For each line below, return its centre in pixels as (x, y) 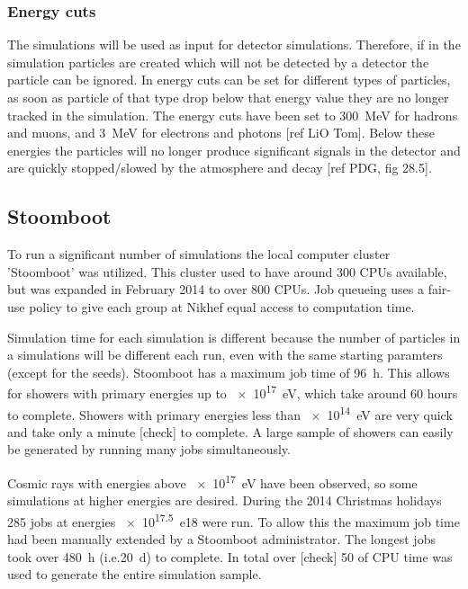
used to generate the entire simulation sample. (135, 574)
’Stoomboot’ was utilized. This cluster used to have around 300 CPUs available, (227, 271)
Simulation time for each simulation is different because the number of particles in (234, 337)
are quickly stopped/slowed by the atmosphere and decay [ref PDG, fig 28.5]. (220, 168)
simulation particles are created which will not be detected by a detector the (218, 62)
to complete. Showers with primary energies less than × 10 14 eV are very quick (230, 413)
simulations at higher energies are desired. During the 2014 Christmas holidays (225, 500)
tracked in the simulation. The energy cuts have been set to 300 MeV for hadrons (233, 115)
